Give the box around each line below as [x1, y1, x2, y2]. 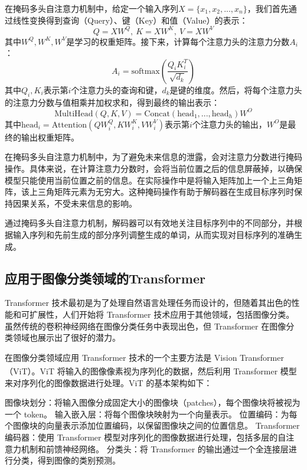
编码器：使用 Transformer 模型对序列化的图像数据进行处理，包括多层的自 [5, 430, 286, 443]
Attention [51, 120, 87, 129]
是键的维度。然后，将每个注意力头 [169, 83, 302, 96]
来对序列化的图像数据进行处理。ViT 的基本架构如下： [5, 376, 213, 389]
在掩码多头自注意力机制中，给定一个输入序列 [5, 2, 178, 14]
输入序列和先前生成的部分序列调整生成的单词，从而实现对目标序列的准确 [12, 228, 294, 240]
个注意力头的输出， [192, 117, 267, 130]
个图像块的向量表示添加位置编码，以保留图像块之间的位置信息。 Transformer [5, 419, 300, 432]
